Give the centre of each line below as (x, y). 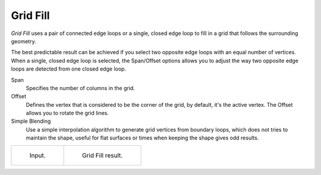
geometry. (23, 41)
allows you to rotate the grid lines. (67, 113)
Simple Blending (31, 121)
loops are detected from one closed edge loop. (69, 69)
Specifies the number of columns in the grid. (80, 88)
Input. (37, 155)
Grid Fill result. (103, 155)
